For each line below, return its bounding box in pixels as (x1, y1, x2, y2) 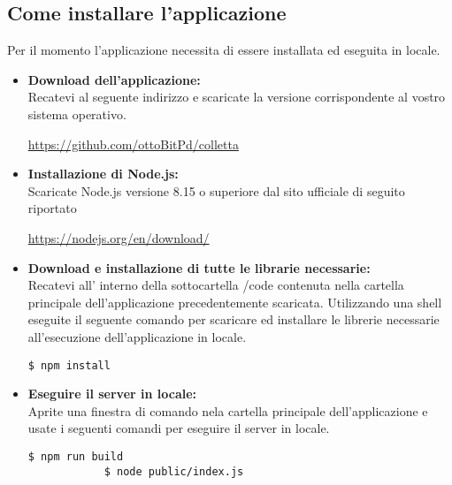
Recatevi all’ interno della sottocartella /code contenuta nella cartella (27, 276, 404, 294)
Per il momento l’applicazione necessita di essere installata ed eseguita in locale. (7, 41, 441, 59)
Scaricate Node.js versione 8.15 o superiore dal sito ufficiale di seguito (27, 181, 405, 200)
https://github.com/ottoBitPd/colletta (27, 134, 239, 153)
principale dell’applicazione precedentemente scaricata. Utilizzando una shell (27, 292, 442, 311)
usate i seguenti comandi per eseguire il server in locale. (27, 419, 330, 437)
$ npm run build (27, 450, 124, 463)
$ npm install (27, 359, 111, 372)
